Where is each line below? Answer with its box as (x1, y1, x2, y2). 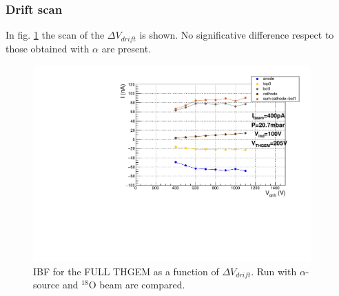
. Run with (251, 264, 297, 278)
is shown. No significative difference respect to (139, 28, 334, 42)
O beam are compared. (88, 277, 185, 292)
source (33, 277, 60, 292)
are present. (101, 41, 152, 55)
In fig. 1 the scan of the (6, 28, 105, 42)
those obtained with (6, 41, 90, 55)
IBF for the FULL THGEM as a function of (33, 264, 219, 278)
